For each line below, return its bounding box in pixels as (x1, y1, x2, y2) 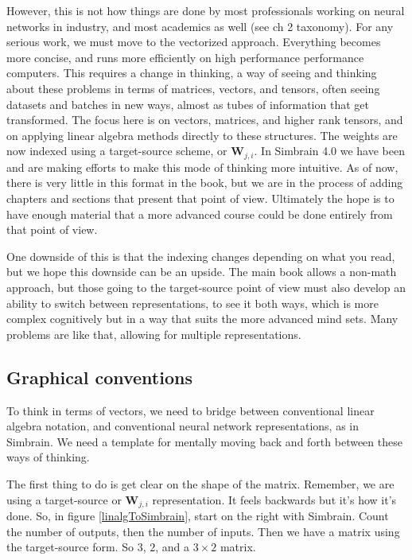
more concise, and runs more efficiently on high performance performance (6, 49, 364, 65)
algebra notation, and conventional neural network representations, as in (6, 418, 360, 434)
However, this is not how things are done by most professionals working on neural (6, 2, 405, 18)
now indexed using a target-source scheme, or (6, 142, 227, 159)
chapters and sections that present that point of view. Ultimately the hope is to (6, 189, 395, 206)
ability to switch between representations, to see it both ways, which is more (6, 294, 379, 311)
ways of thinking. (6, 449, 90, 465)
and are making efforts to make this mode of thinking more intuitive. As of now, (6, 158, 398, 175)
